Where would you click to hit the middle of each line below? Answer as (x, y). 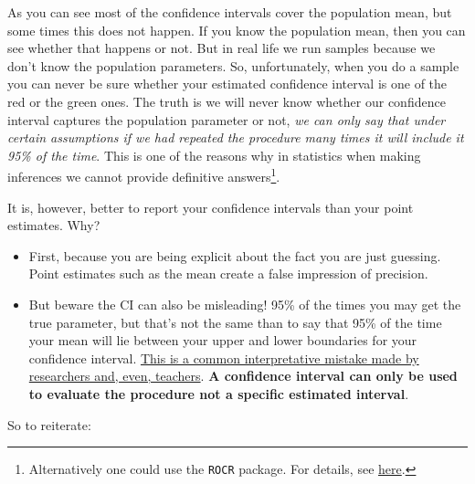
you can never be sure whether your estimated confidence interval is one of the (227, 84)
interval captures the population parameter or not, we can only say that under (227, 119)
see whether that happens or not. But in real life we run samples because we (222, 48)
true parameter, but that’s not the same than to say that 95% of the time (235, 322)
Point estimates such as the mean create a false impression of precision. (228, 274)
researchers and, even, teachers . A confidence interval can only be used (243, 376)
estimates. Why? (54, 225)
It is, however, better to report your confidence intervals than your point (211, 207)
